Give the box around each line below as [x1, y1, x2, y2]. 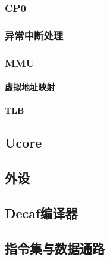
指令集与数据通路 [5, 238, 105, 257]
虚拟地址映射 [5, 81, 55, 93]
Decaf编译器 [5, 203, 78, 222]
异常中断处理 [5, 27, 64, 42]
